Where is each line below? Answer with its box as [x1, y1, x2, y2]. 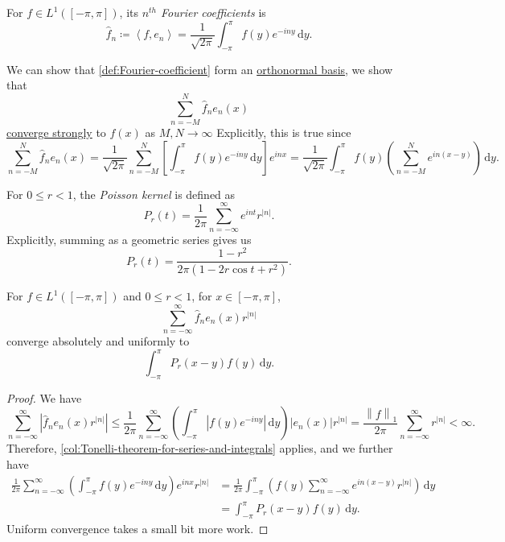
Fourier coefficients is [161, 4, 266, 20]
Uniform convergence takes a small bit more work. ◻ [6, 519, 269, 536]
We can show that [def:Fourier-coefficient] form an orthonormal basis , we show [6, 60, 393, 77]
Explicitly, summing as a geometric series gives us [6, 230, 252, 247]
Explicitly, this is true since [216, 124, 351, 141]
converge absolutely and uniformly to [6, 332, 190, 349]
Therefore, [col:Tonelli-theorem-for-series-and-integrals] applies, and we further [6, 440, 393, 457]
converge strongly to [6, 124, 106, 141]
